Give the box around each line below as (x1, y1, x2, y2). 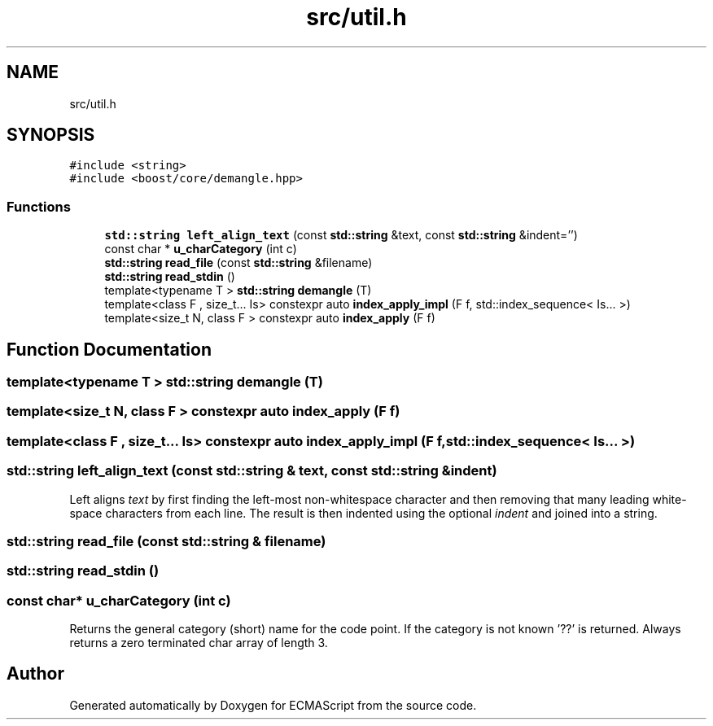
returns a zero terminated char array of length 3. (69, 636, 328, 650)
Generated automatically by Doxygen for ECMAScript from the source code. (69, 698, 477, 712)
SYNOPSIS (7, 125, 95, 146)
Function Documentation (7, 339, 212, 360)
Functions (7, 198, 71, 215)
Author (7, 663, 64, 684)
